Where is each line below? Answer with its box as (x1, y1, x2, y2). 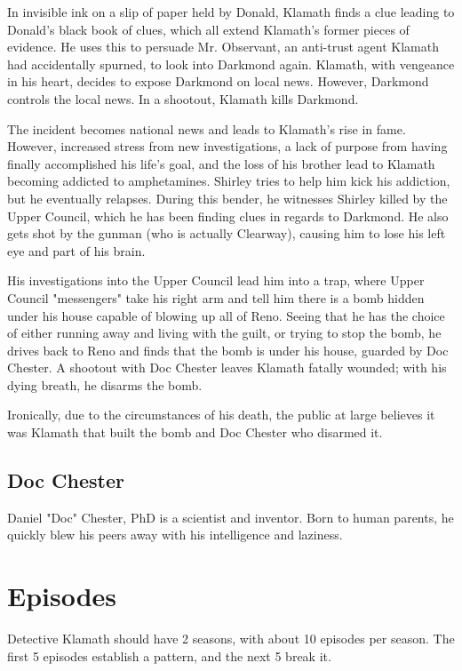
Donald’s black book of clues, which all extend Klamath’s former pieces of (7, 20, 410, 38)
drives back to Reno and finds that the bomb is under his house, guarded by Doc (7, 340, 449, 359)
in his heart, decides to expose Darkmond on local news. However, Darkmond (7, 72, 429, 91)
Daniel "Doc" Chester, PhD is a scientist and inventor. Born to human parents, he (7, 507, 454, 526)
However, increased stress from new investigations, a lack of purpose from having (7, 137, 448, 156)
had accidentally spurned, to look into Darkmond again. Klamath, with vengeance (7, 54, 455, 73)
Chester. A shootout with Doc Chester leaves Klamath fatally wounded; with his (7, 358, 447, 377)
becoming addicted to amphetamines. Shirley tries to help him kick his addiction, (7, 172, 450, 190)
